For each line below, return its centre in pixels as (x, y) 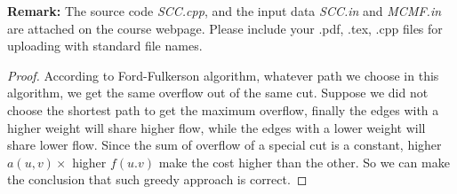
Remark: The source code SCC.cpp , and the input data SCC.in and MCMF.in (224, 11)
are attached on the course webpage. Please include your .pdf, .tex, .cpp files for (225, 28)
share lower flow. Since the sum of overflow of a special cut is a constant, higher (224, 145)
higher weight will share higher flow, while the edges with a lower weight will (216, 127)
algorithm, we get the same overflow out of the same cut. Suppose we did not (218, 93)
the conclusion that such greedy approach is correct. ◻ (157, 179)
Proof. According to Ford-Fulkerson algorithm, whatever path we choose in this (223, 75)
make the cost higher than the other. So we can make (304, 162)
